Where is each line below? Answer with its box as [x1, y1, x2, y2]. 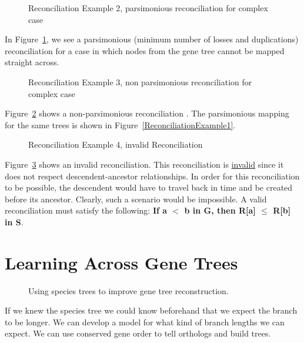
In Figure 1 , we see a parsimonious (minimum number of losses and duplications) [5, 33, 299, 45]
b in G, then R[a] [184, 204, 256, 217]
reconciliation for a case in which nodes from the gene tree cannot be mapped [5, 44, 285, 56]
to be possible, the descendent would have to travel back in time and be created [5, 181, 293, 194]
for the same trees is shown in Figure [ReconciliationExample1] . [5, 118, 236, 131]
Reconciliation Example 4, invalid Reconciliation [28, 138, 203, 151]
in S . [5, 215, 24, 228]
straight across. [5, 56, 59, 68]
